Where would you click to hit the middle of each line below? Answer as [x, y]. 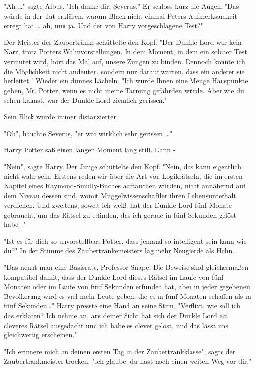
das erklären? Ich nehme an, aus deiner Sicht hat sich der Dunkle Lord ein [116, 315]
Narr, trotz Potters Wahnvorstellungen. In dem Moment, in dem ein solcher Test [126, 52]
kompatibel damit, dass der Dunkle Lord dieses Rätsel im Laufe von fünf [114, 277]
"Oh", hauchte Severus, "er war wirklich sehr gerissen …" [88, 133]
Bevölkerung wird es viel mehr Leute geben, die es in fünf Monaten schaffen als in [127, 296]
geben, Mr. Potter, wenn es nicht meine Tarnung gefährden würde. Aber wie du [124, 90]
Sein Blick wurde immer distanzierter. [61, 116]
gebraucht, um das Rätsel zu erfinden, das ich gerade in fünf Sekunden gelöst [120, 214]
